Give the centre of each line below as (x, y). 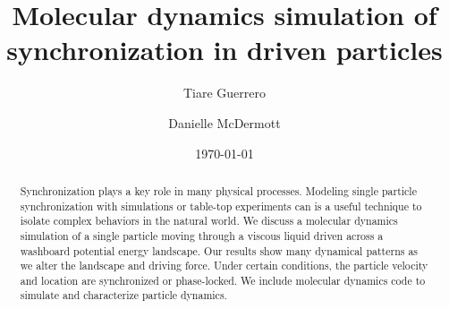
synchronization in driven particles (224, 50)
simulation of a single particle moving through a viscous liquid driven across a (202, 235)
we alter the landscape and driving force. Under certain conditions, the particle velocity (224, 266)
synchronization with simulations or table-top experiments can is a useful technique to (221, 206)
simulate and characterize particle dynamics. (123, 295)
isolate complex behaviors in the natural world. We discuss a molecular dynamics (209, 221)
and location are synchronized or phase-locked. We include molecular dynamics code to (223, 280)
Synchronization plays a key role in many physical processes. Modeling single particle (218, 190)
